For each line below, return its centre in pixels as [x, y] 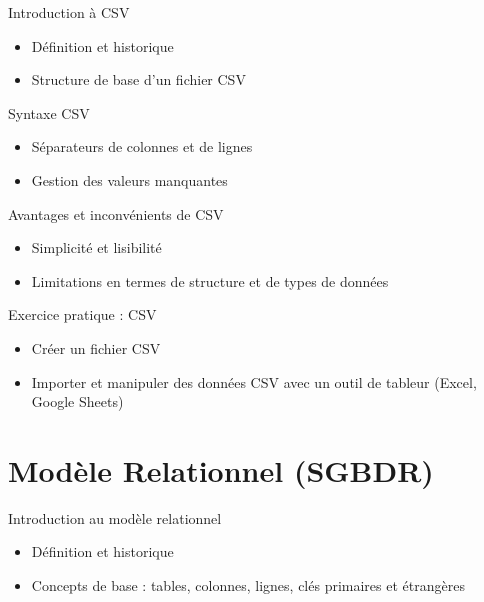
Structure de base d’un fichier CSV [138, 79]
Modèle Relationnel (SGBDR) [221, 469]
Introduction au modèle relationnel [115, 517]
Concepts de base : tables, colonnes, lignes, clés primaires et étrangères [248, 585]
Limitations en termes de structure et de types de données [210, 280]
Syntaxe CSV [49, 112]
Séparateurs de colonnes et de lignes [142, 146]
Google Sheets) [77, 401]
